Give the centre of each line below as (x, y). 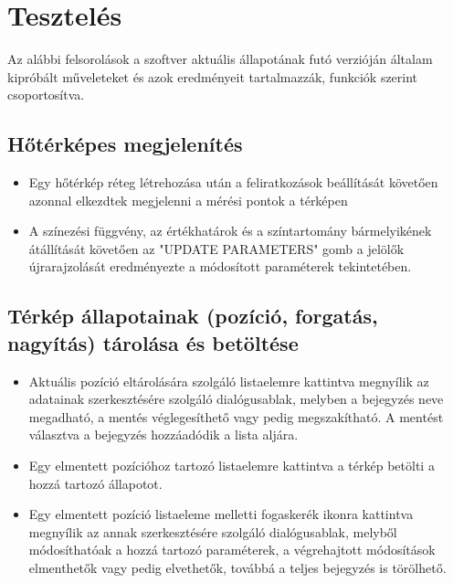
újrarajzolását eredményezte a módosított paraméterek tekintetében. (220, 266)
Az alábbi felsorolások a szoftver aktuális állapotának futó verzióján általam (220, 59)
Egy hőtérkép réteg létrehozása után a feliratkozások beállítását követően (233, 182)
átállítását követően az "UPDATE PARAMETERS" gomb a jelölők (216, 248)
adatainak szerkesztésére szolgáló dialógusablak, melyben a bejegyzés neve (236, 399)
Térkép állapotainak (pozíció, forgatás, (193, 316)
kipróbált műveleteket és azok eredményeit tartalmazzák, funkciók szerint (213, 76)
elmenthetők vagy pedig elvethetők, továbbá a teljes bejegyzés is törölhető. (237, 568)
